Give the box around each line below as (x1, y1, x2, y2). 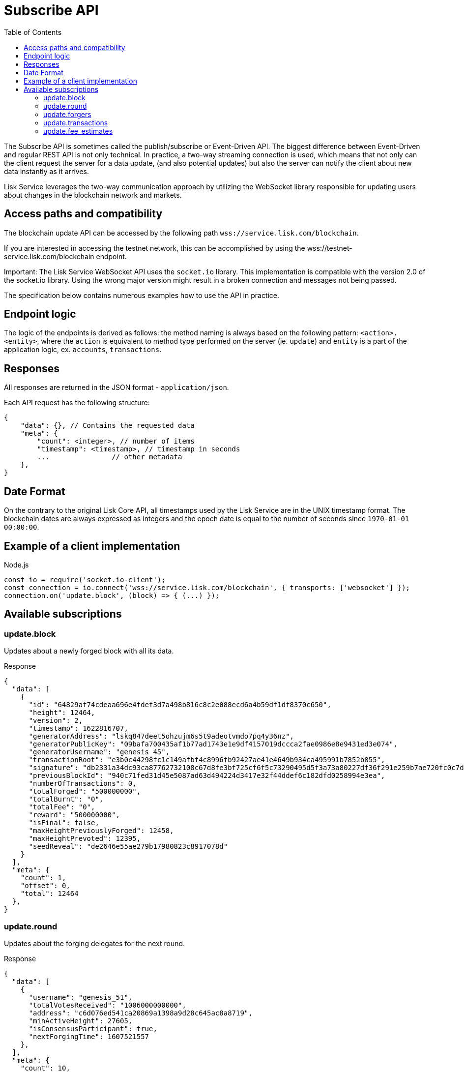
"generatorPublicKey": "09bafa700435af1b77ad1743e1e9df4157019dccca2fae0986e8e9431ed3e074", (29, 740, 398, 748)
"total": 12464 (20, 890, 79, 898)
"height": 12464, (29, 709, 95, 717)
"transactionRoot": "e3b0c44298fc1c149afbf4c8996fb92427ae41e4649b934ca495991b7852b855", (29, 756, 385, 764)
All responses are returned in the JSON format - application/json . (4, 383, 229, 392)
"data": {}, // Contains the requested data (20, 421, 195, 430)
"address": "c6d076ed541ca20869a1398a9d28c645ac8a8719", (29, 1009, 253, 1017)
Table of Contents (4, 28, 62, 36)
